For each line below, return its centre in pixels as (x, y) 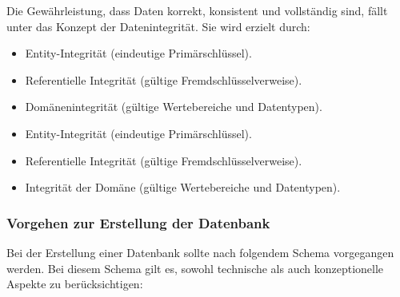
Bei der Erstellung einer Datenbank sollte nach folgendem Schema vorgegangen (200, 252)
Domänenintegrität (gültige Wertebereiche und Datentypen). (174, 107)
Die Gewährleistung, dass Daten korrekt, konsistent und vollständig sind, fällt (197, 10)
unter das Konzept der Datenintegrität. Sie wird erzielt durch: (158, 26)
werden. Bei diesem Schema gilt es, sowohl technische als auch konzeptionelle (195, 268)
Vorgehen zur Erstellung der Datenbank (138, 222)
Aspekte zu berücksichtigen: (75, 284)
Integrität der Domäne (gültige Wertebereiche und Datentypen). (183, 187)
